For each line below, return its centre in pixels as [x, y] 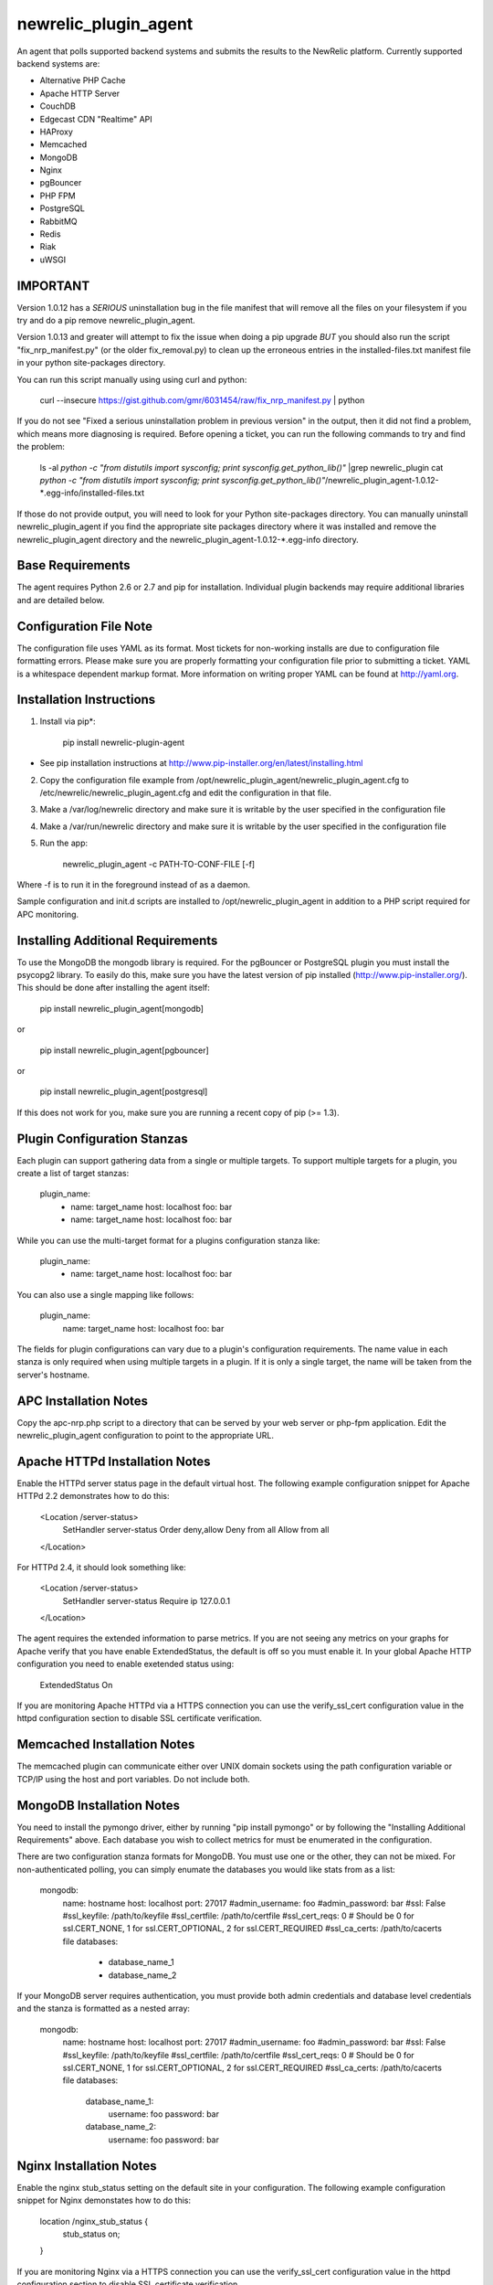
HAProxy [56, 132]
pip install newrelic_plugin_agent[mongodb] [122, 1008]
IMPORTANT [53, 286]
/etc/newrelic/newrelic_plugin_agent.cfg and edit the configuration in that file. [186, 793]
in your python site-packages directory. [91, 363]
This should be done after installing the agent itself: [113, 988]
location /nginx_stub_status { [94, 2221]
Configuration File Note [84, 626]
